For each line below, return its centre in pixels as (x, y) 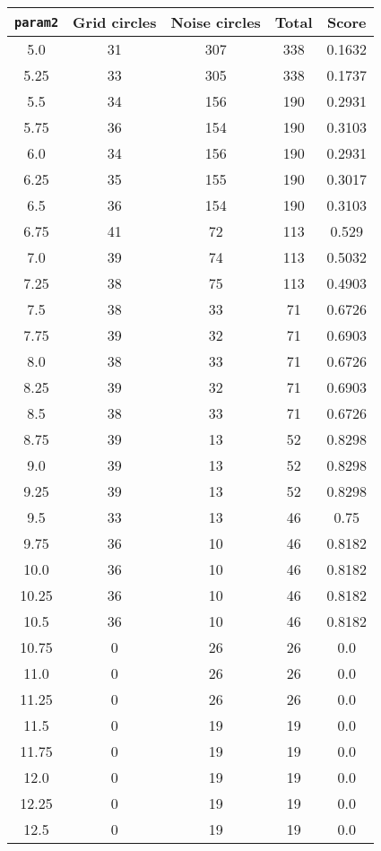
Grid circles (115, 22)
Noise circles (216, 22)
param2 (37, 22)
